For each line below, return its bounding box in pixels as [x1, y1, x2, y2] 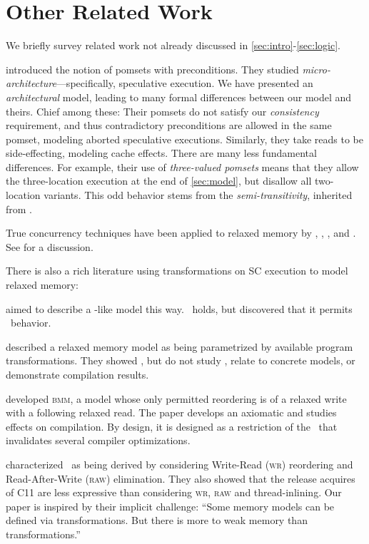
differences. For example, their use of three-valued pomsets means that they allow [6, 159, 359, 174]
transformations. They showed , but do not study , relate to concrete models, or [6, 353, 355, 368]
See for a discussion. [6, 239, 93, 254]
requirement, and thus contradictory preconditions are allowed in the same [6, 118, 332, 133]
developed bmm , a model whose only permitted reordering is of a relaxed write [6, 391, 347, 406]
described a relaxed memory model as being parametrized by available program [6, 339, 353, 354]
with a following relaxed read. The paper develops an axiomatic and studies [6, 405, 337, 420]
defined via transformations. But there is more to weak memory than [6, 513, 308, 528]
